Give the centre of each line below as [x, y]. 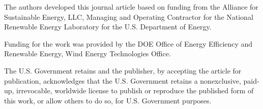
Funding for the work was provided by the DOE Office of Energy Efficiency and [128, 43]
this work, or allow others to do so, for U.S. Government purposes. [108, 100]
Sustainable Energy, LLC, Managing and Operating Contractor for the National [129, 16]
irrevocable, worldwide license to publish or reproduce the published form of [135, 90]
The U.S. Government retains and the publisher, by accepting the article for [123, 70]
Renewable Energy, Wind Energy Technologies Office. [87, 53]
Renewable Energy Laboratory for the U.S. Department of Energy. [108, 27]
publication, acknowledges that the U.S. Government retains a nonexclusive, [123, 80]
